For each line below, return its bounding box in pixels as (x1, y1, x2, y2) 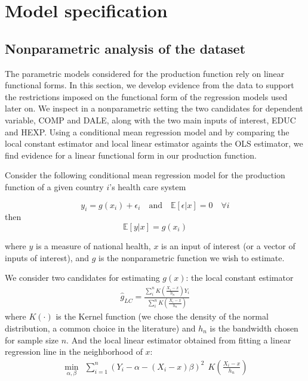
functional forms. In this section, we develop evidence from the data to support (5, 79, 294, 91)
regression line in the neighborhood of (5, 345, 143, 358)
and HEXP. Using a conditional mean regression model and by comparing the (5, 125, 289, 138)
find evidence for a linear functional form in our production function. (5, 148, 257, 161)
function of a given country (5, 180, 104, 193)
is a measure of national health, (36, 239, 151, 252)
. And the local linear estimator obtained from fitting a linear (66, 333, 291, 346)
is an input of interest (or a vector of (161, 239, 295, 252)
